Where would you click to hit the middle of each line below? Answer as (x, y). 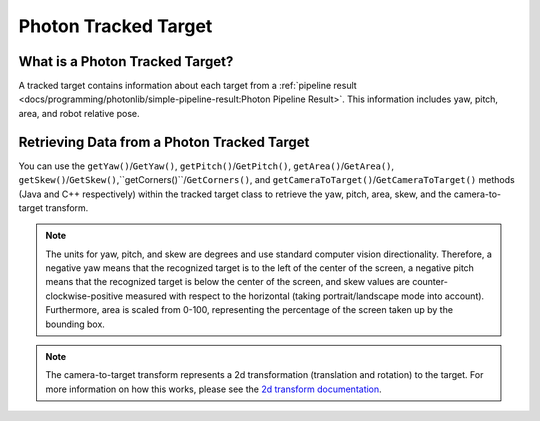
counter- (430, 282)
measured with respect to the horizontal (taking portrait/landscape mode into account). (305, 296)
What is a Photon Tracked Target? (126, 61)
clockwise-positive (84, 296)
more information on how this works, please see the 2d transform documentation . (213, 389)
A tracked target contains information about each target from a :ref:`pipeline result (187, 86)
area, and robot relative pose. (79, 113)
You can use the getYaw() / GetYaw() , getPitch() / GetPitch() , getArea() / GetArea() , (206, 166)
